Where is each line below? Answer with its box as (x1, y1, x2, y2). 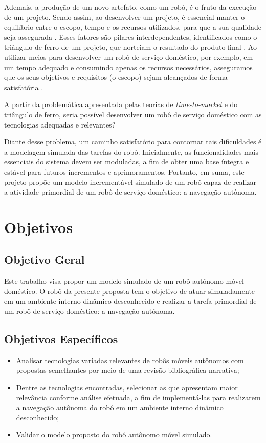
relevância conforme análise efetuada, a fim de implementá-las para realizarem (16, 392, 261, 403)
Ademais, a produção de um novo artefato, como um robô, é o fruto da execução (4, 2, 257, 12)
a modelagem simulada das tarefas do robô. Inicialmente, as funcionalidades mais (4, 146, 259, 157)
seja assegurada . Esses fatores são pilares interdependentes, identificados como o (4, 31, 257, 42)
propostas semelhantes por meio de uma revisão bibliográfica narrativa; (16, 365, 239, 375)
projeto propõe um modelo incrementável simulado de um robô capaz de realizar (4, 176, 257, 187)
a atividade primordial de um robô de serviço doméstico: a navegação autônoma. (4, 186, 257, 197)
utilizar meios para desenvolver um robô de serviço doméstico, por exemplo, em (4, 51, 253, 62)
